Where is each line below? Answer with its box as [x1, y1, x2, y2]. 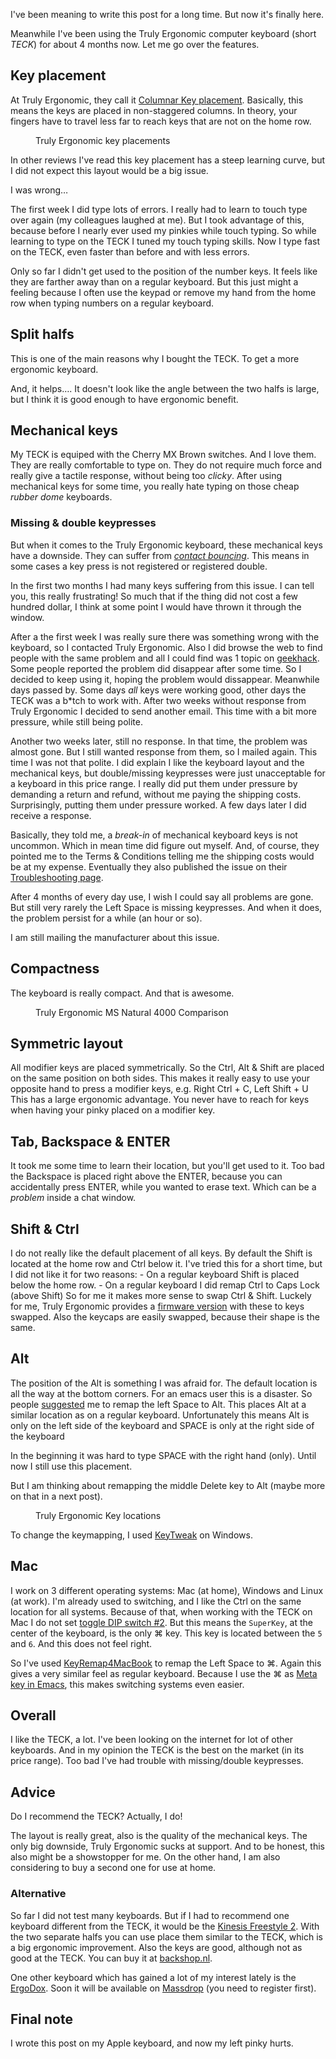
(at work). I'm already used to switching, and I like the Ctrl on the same [10, 1595, 302, 1607]
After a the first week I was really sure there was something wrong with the [10, 630, 320, 643]
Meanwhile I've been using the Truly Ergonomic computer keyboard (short [10, 28, 317, 39]
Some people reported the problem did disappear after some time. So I [10, 662, 302, 674]
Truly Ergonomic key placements [35, 134, 171, 146]
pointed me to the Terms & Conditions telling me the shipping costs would [10, 850, 315, 862]
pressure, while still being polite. [10, 715, 144, 728]
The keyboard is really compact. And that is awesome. [10, 987, 235, 999]
